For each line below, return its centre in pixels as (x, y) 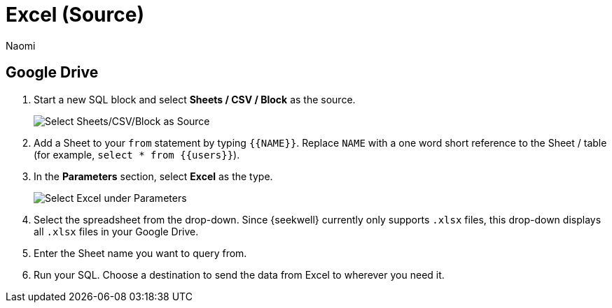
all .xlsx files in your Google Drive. (116, 231)
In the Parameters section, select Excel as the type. (153, 176)
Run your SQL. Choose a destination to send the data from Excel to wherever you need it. (239, 274)
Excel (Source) (75, 15)
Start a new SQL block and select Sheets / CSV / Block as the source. (195, 99)
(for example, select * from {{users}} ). (137, 154)
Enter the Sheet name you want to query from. (140, 253)
